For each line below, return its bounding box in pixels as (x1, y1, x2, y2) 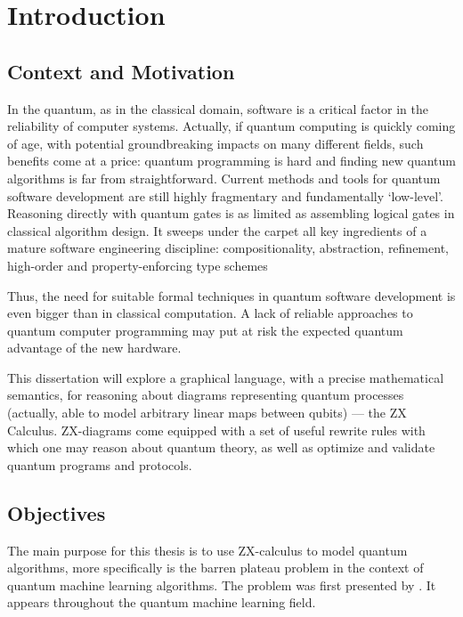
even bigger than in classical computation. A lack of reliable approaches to (7, 304, 413, 322)
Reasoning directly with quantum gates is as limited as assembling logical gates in (7, 204, 455, 223)
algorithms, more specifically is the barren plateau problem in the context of (7, 558, 424, 577)
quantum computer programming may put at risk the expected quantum (7, 321, 403, 339)
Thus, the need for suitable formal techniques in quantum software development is (7, 286, 456, 304)
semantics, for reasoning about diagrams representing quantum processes (7, 386, 404, 404)
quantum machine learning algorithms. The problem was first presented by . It (7, 575, 436, 594)
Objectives (7, 499, 106, 526)
